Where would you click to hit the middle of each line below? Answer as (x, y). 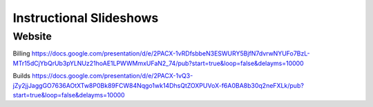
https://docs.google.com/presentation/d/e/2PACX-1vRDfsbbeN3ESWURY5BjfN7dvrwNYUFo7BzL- (171, 53)
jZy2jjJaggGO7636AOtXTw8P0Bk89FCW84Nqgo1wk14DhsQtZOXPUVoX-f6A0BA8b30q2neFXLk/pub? (158, 85)
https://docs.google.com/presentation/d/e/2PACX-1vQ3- (113, 76)
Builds (22, 76)
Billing (21, 53)
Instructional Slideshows (86, 18)
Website (32, 36)
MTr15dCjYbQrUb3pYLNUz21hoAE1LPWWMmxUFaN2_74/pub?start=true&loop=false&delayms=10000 (158, 63)
